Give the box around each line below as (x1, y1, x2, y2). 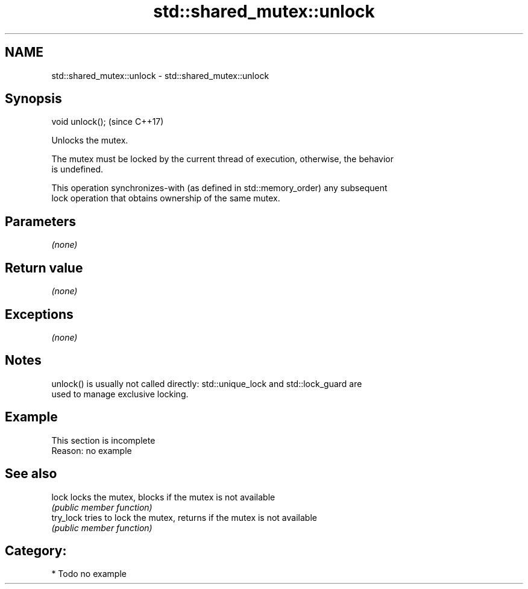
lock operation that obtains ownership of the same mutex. (51, 193, 280, 204)
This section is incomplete (51, 435, 156, 446)
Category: (5, 543, 67, 558)
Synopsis (5, 91, 62, 107)
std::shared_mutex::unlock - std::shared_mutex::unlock (51, 70, 269, 81)
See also (5, 466, 57, 482)
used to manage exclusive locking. (51, 388, 189, 399)
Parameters (5, 213, 76, 229)
